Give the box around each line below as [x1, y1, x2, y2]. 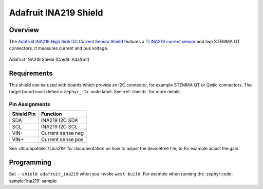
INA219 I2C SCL [41, 123, 78, 130]
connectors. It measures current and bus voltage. [9, 45, 109, 51]
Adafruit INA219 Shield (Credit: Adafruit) [9, 56, 90, 62]
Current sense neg [41, 130, 84, 137]
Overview [9, 26, 39, 34]
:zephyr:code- [205, 171, 234, 177]
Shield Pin [12, 111, 36, 118]
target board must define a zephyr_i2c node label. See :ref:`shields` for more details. [9, 89, 182, 95]
